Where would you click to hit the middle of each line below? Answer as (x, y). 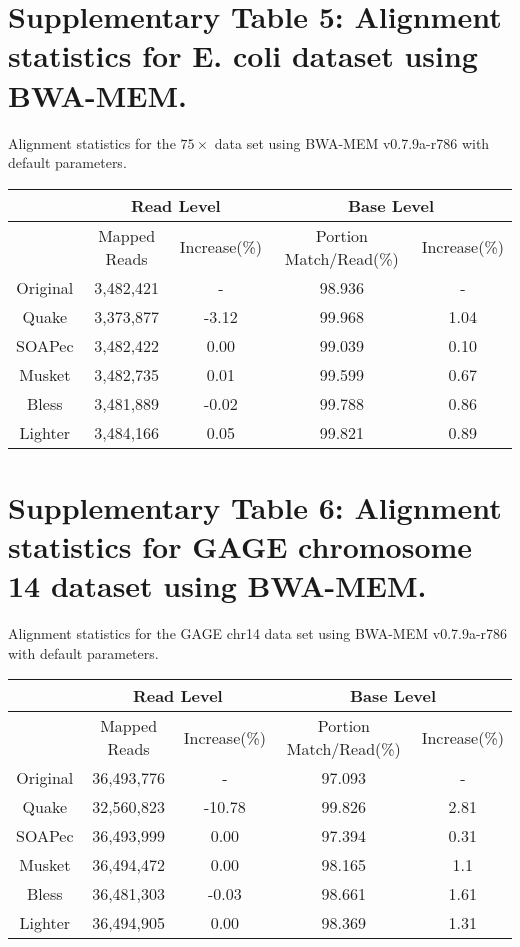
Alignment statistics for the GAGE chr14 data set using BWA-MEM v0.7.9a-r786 (258, 633)
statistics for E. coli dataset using (243, 55)
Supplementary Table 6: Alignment (255, 506)
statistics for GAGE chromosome (240, 546)
